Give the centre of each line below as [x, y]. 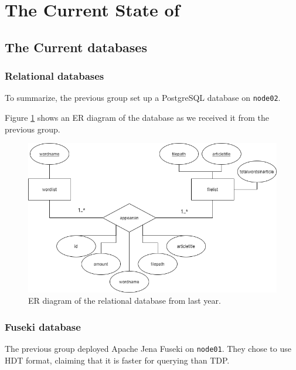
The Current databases [76, 47]
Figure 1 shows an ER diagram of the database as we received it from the [137, 118]
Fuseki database [43, 326]
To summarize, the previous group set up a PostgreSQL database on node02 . [143, 98]
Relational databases [55, 76]
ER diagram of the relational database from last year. [125, 301]
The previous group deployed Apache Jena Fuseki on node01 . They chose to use [148, 349]
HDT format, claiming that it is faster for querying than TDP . [117, 360]
